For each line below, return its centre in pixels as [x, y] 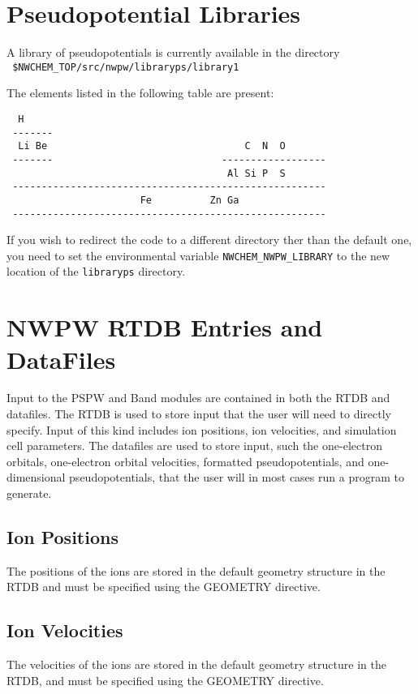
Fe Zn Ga [190, 200]
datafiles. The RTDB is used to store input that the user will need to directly [199, 414]
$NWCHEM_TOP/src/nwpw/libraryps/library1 [126, 67]
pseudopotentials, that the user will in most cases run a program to [237, 477]
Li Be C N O [152, 146]
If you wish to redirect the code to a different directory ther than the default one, [209, 240]
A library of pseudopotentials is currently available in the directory [173, 52]
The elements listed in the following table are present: [140, 93]
